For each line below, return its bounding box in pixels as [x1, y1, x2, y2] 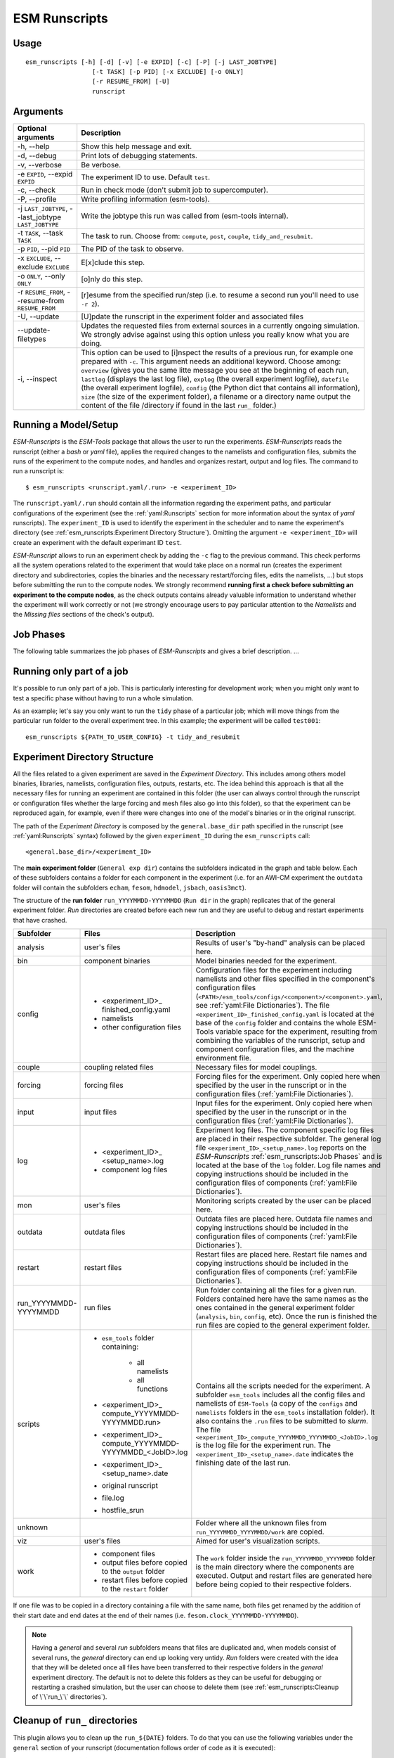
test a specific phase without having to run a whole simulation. [13, 693, 194, 702]
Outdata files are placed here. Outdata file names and [195, 1214, 373, 1224]
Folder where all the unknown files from [195, 1518, 327, 1528]
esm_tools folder [101, 1333, 155, 1343]
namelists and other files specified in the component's [195, 974, 375, 984]
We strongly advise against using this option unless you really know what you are [81, 329, 350, 339]
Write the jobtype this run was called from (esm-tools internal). [81, 211, 289, 221]
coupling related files [84, 1063, 154, 1072]
